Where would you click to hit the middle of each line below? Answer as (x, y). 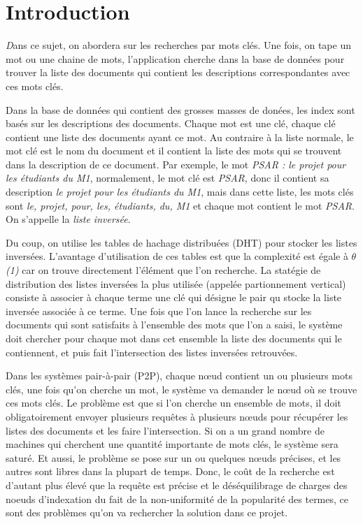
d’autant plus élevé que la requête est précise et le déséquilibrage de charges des (177, 485)
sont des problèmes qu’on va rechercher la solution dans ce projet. (147, 512)
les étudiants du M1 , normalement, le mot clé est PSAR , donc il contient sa (168, 178)
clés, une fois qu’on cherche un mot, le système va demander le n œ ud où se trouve (181, 389)
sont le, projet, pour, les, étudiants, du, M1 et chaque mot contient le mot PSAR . (180, 205)
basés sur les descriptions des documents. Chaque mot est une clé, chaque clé (171, 123)
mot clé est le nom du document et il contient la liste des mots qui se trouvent (174, 151)
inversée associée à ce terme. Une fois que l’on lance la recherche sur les (159, 311)
